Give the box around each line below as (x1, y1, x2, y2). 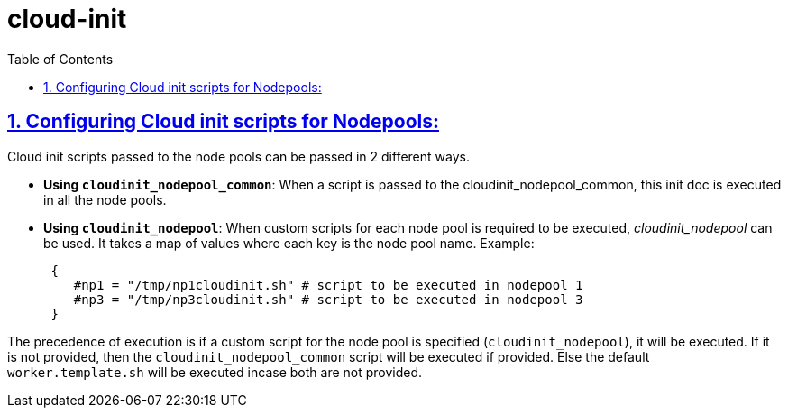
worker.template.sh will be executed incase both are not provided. (7, 364, 423, 380)
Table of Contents (7, 51, 114, 67)
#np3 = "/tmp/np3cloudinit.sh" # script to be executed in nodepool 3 (73, 291, 583, 307)
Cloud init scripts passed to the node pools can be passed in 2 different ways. (7, 148, 470, 164)
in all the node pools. (43, 191, 167, 207)
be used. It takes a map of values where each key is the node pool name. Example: (43, 235, 535, 251)
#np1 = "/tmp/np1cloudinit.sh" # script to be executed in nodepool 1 (73, 277, 583, 292)
